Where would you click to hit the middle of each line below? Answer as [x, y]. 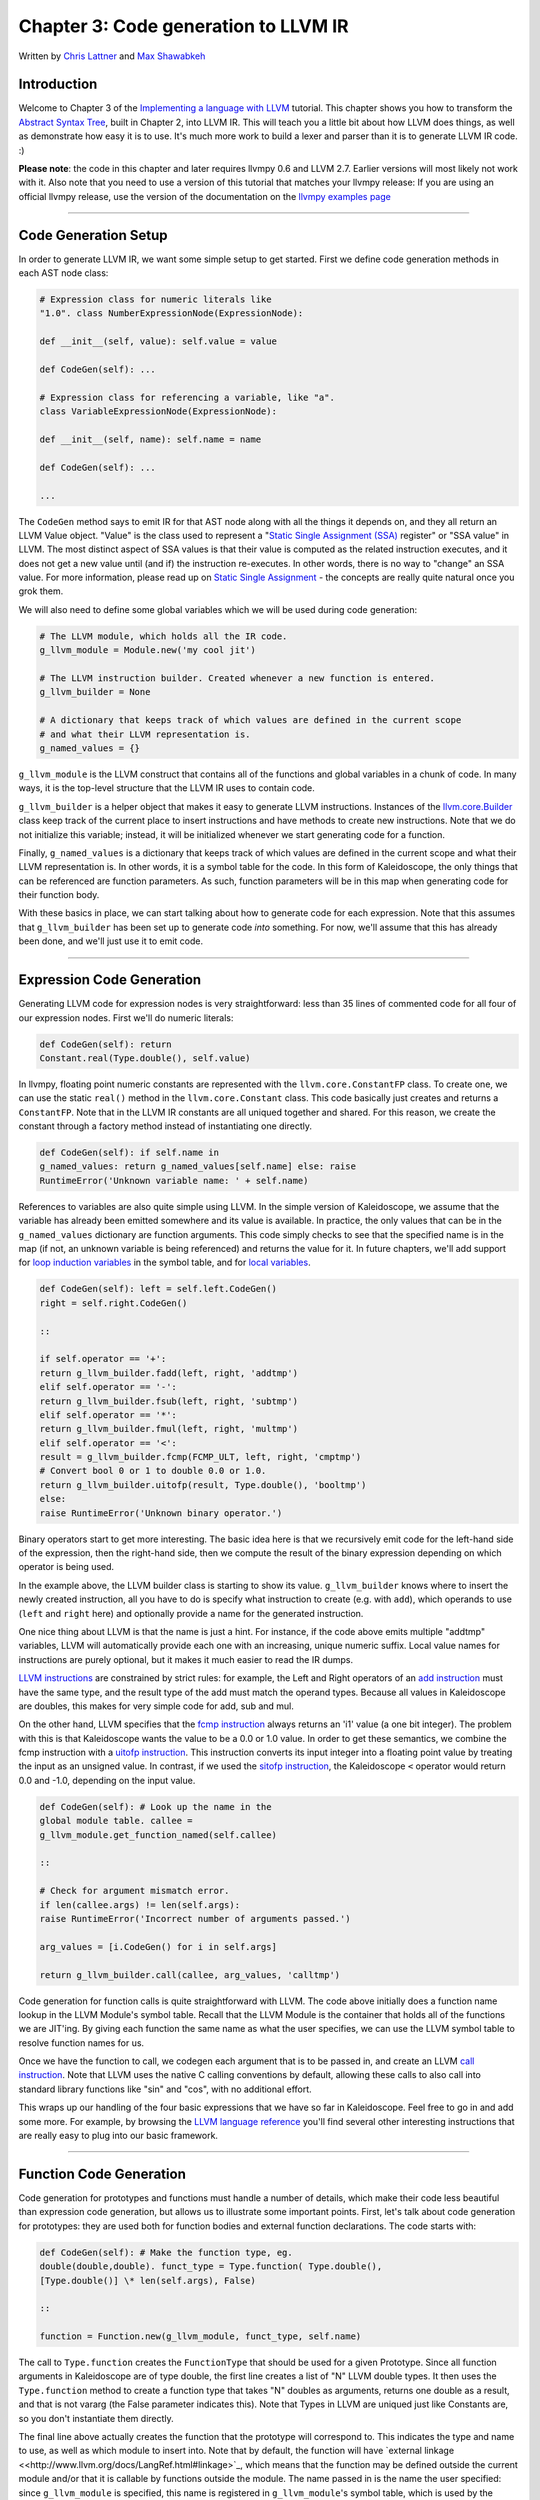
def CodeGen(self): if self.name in [129, 1153]
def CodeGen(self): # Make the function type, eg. [166, 2252]
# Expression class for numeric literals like [155, 299]
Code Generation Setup [93, 235]
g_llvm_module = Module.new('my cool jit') [148, 650]
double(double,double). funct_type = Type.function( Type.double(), [211, 2266]
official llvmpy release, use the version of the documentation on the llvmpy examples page [205, 196]
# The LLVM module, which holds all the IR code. [163, 636]
